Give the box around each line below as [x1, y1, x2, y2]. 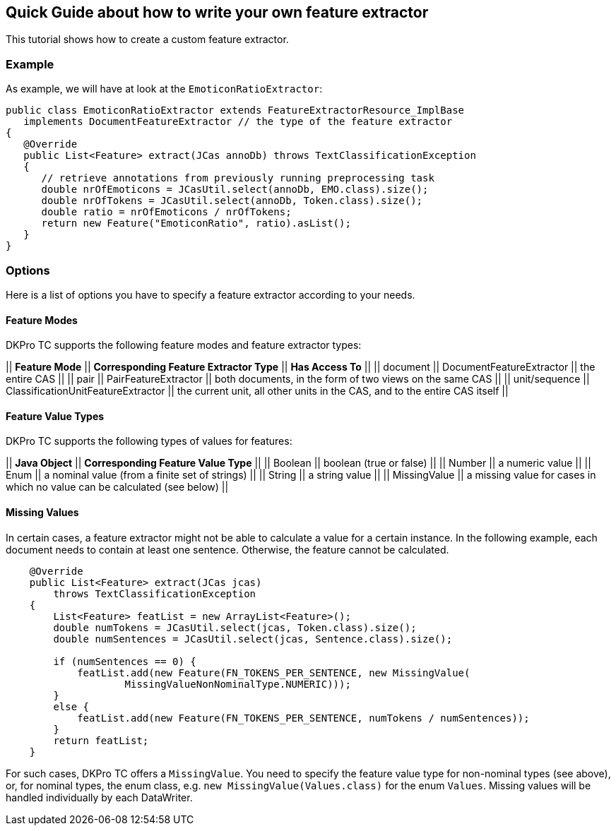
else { [53, 700, 90, 712]
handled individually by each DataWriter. [6, 791, 193, 803]
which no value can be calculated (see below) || [6, 481, 229, 494]
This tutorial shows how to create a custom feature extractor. [6, 33, 289, 46]
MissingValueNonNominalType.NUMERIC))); [124, 678, 351, 690]
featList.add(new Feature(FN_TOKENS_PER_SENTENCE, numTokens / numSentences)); [77, 712, 530, 724]
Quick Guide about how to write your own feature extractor [6, 4, 429, 21]
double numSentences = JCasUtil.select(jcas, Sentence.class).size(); [53, 633, 453, 645]
